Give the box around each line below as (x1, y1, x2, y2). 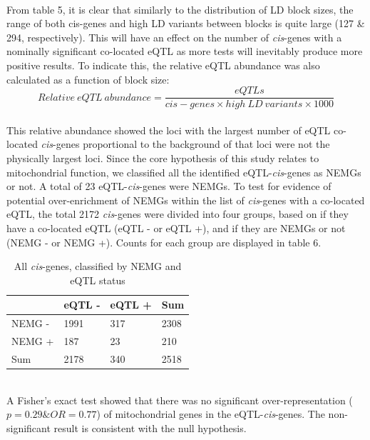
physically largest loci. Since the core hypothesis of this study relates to (6, 151, 319, 165)
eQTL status (70, 272, 125, 287)
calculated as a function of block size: (6, 71, 170, 86)
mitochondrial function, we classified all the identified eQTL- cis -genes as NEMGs (6, 164, 361, 179)
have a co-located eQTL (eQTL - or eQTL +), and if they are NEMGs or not (6, 220, 346, 235)
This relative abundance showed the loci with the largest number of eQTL (6, 122, 331, 137)
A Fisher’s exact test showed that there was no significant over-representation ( (6, 392, 353, 407)
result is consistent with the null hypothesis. (53, 420, 247, 435)
